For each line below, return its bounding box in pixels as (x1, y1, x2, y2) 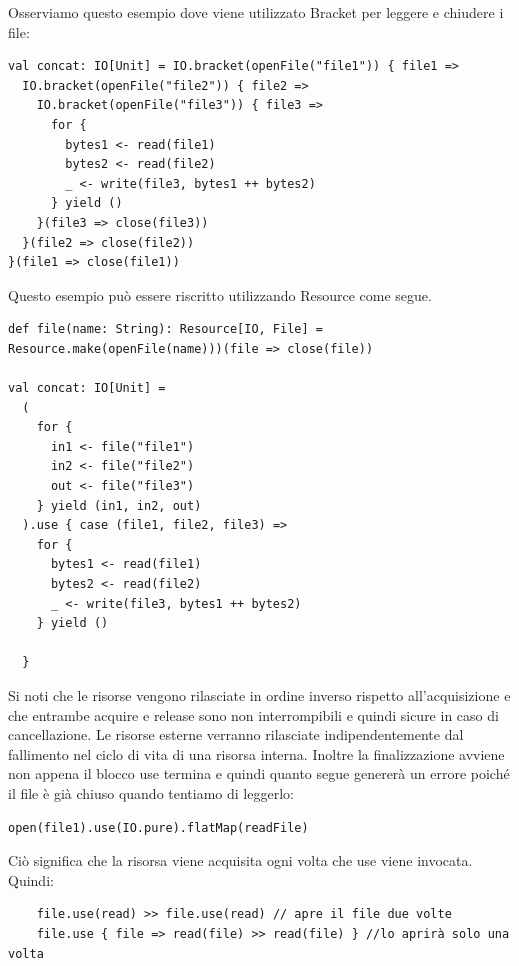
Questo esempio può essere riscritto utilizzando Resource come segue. (8, 284, 432, 305)
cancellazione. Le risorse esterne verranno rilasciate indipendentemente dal (8, 724, 464, 745)
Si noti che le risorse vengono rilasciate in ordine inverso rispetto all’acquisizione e (8, 685, 511, 705)
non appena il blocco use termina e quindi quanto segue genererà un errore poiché (8, 763, 510, 784)
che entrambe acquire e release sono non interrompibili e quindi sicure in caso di (8, 704, 499, 725)
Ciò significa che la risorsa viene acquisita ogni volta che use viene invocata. (8, 850, 473, 871)
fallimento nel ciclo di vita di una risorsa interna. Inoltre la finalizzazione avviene (8, 743, 505, 764)
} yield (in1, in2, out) (36, 498, 202, 513)
